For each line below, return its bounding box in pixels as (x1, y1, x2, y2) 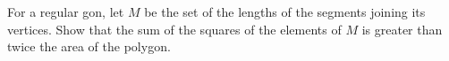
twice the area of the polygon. (7, 37, 171, 56)
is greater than (361, 19, 443, 38)
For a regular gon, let (7, 3, 124, 20)
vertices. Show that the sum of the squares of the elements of (7, 19, 342, 38)
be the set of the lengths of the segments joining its (144, 3, 426, 20)
